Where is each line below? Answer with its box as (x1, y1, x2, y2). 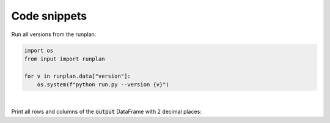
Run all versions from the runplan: (11, 31, 97, 38)
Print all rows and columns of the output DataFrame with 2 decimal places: (11, 108, 202, 116)
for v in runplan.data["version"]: (24, 72, 131, 80)
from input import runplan (24, 55, 105, 62)
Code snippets (11, 9, 87, 23)
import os (24, 47, 54, 54)
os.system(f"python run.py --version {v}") (37, 81, 169, 88)
